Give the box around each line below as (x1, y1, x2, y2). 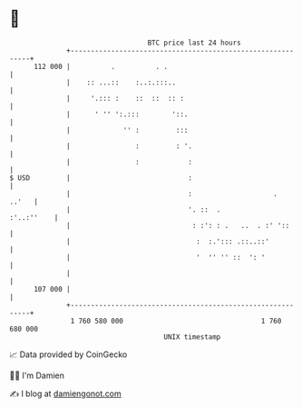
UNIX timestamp (163, 332, 221, 342)
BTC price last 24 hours (147, 38, 242, 47)
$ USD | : (9, 173, 193, 183)
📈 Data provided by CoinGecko (9, 349, 128, 360)
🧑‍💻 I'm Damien (9, 370, 65, 381)
